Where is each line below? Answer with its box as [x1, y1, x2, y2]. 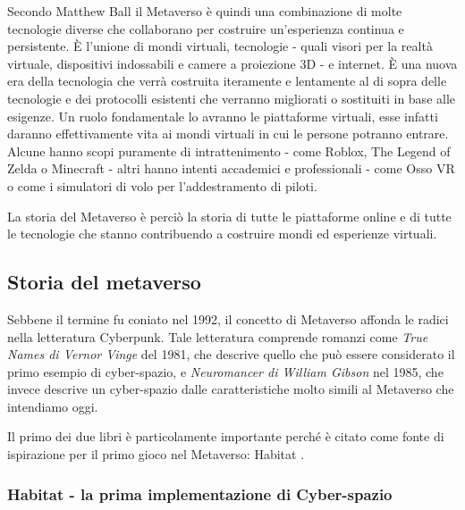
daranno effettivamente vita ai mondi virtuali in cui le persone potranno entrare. [7, 124, 449, 143]
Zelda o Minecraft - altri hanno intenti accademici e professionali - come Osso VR [7, 159, 455, 178]
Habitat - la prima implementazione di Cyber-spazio [7, 482, 393, 505]
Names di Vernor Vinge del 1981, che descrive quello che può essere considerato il [7, 345, 455, 364]
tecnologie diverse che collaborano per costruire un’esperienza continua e [7, 19, 404, 38]
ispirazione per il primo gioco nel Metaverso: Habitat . [7, 445, 305, 464]
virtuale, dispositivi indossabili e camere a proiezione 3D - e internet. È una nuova [7, 54, 458, 72]
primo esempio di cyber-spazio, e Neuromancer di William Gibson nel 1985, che [7, 362, 444, 380]
